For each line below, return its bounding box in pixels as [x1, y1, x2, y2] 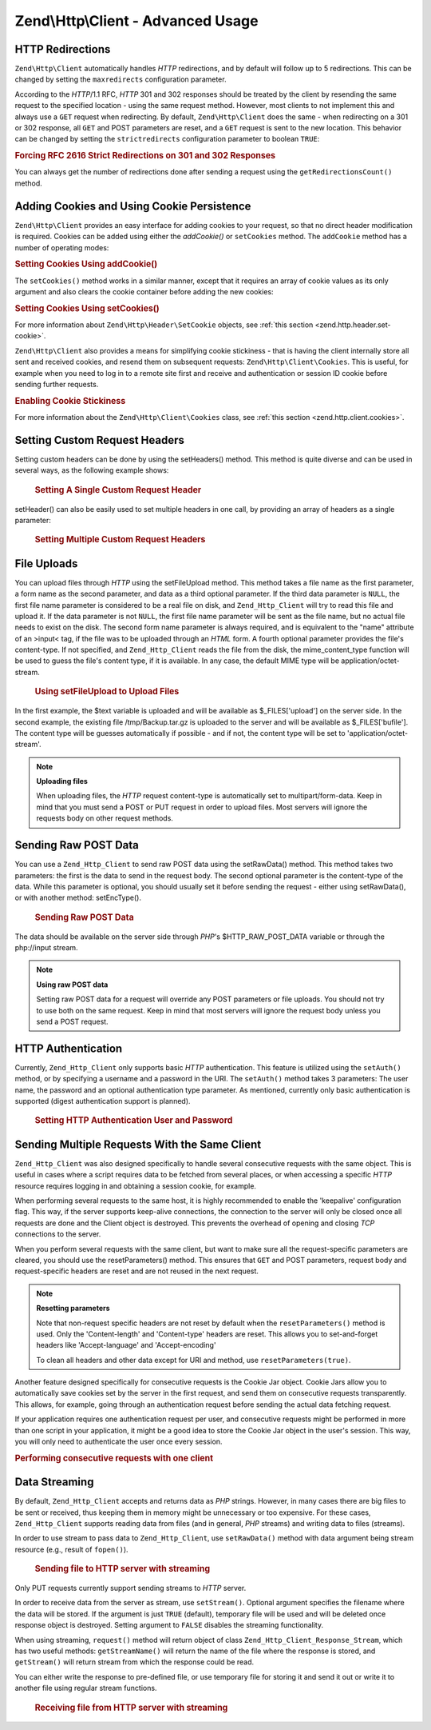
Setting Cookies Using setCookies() [14, 302, 160, 314]
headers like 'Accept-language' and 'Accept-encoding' [36, 1340, 216, 1350]
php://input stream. [14, 943, 79, 952]
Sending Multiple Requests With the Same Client [14, 1137, 262, 1151]
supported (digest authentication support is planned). [14, 1097, 191, 1106]
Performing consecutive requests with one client [14, 1452, 214, 1464]
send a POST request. [36, 1017, 109, 1026]
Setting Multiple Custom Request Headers [34, 534, 206, 545]
